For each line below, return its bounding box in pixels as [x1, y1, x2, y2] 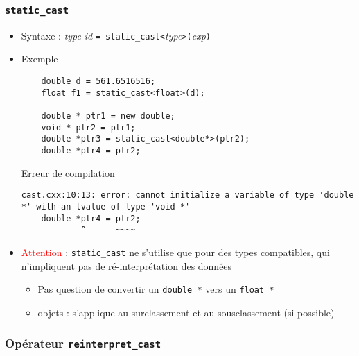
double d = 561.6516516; [41, 76, 156, 87]
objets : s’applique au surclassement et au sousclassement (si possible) [37, 305, 335, 319]
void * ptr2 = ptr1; [41, 122, 136, 133]
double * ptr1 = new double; [41, 111, 175, 121]
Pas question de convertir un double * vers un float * [37, 282, 274, 296]
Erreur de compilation [21, 165, 115, 180]
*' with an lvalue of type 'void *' [21, 201, 191, 212]
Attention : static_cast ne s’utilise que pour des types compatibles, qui [21, 244, 330, 259]
